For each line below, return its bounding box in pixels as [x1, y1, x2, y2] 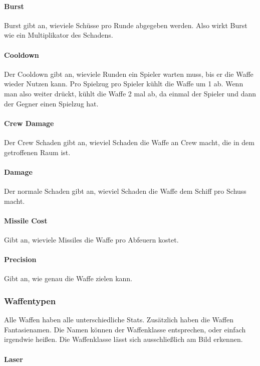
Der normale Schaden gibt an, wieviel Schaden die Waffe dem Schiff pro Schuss [4, 185, 246, 196]
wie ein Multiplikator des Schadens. [4, 30, 113, 40]
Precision [4, 254, 37, 265]
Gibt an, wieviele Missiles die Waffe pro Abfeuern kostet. [4, 234, 179, 245]
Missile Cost [4, 215, 48, 225]
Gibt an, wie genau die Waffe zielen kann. [4, 273, 132, 284]
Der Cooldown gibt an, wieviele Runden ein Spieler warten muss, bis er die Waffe [4, 68, 253, 79]
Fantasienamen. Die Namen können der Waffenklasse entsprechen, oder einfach [4, 324, 246, 334]
